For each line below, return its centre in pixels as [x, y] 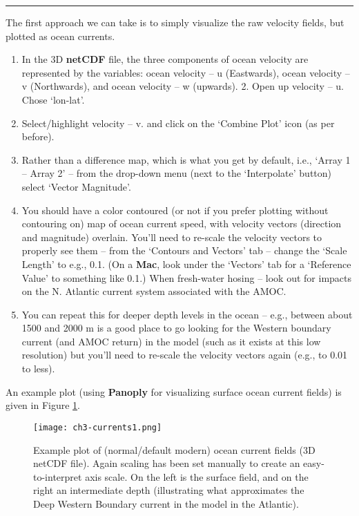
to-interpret [58, 476]
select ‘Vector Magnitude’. [76, 186]
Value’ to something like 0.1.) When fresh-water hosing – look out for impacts [186, 277]
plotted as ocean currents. [60, 36]
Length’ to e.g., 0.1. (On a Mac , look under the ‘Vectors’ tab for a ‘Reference [186, 264]
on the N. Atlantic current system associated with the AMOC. [154, 291]
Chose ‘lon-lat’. [53, 99]
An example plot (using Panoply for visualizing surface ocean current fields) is [174, 391]
